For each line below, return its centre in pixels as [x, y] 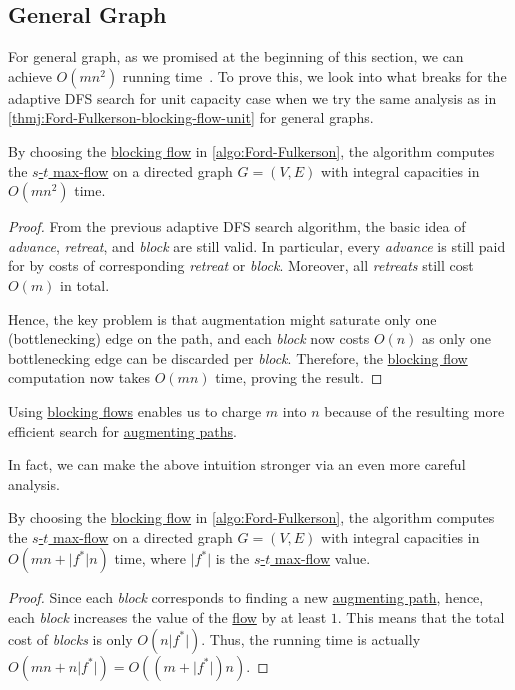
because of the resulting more [414, 410]
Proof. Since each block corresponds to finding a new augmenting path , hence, [246, 597]
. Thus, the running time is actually [311, 638]
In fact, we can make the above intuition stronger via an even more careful [237, 464]
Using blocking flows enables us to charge [135, 410]
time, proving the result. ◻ [299, 377]
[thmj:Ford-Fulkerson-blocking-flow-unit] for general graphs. [191, 117]
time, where [150, 558]
